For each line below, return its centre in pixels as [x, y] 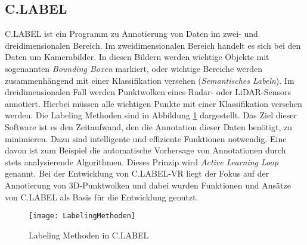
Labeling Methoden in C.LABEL [89, 235]
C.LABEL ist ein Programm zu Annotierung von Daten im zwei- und [131, 34]
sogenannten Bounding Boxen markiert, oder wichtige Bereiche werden [134, 68]
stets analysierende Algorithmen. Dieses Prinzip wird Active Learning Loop [142, 161]
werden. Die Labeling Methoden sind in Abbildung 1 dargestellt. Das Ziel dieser [151, 115]
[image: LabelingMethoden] [82, 216]
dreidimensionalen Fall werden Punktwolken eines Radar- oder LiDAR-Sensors [148, 92]
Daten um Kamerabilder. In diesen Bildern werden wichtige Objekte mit [137, 57]
